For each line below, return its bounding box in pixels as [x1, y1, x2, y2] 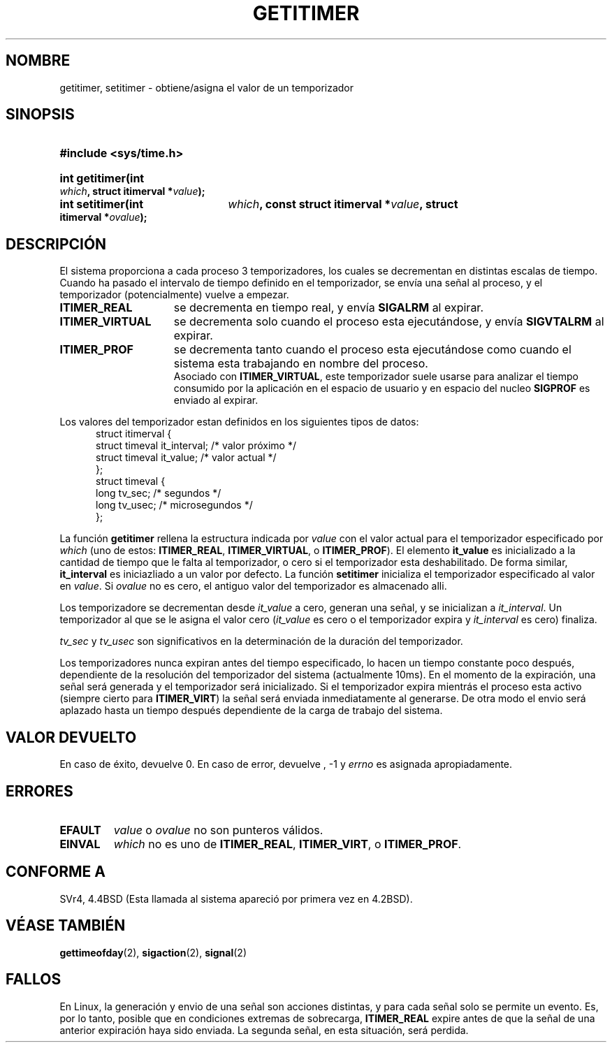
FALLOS [6, 970, 61, 989]
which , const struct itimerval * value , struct [228, 197, 458, 212]
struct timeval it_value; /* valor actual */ [96, 451, 277, 464]
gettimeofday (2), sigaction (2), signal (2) [59, 946, 247, 959]
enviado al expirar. [173, 394, 258, 407]
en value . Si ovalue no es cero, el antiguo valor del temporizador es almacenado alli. [59, 580, 447, 592]
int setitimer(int [59, 197, 144, 212]
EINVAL [59, 836, 101, 851]
